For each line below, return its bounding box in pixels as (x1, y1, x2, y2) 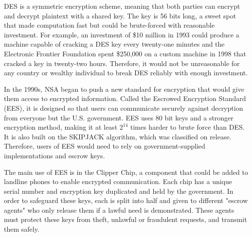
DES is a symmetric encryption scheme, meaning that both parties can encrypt (4, 1, 240, 11)
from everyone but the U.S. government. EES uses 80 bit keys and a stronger (4, 112, 234, 122)
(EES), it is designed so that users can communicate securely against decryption (4, 102, 243, 113)
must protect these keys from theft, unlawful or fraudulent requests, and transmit (4, 214, 247, 224)
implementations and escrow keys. (4, 150, 105, 160)
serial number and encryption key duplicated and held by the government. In (4, 186, 234, 196)
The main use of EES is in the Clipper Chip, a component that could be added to (4, 167, 248, 177)
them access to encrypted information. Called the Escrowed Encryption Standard (4, 93, 246, 103)
